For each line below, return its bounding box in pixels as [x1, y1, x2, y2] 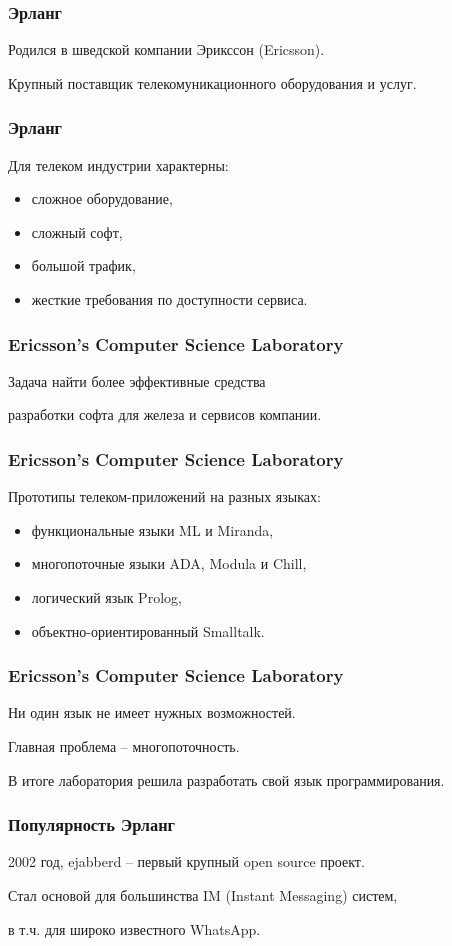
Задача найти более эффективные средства [8, 370, 266, 391]
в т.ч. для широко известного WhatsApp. [8, 918, 261, 939]
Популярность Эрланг [8, 812, 176, 837]
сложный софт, [31, 221, 123, 242]
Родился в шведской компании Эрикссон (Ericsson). [8, 39, 325, 60]
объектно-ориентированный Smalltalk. [31, 620, 265, 641]
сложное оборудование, [31, 188, 173, 209]
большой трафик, [31, 255, 136, 276]
